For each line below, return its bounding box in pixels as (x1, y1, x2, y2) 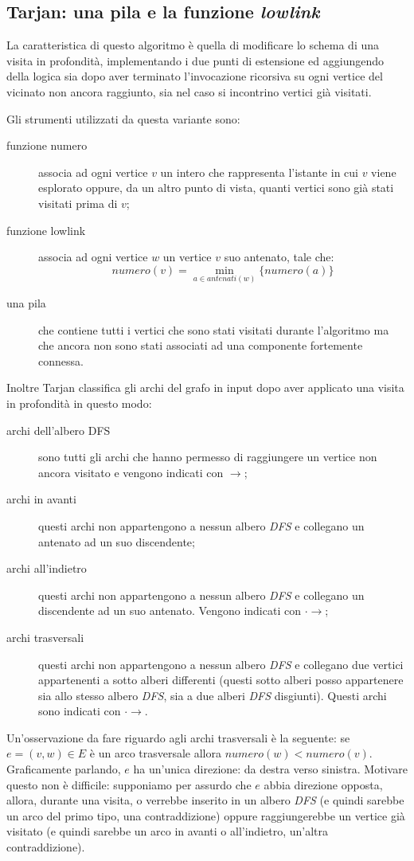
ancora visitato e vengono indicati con (38, 464, 224, 480)
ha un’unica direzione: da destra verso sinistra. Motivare (133, 761, 408, 777)
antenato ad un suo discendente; (38, 533, 195, 550)
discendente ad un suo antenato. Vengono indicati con (38, 602, 301, 619)
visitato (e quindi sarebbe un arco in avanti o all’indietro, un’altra (6, 823, 329, 839)
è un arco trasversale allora (89, 745, 222, 761)
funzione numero (6, 137, 88, 154)
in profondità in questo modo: (6, 394, 152, 411)
